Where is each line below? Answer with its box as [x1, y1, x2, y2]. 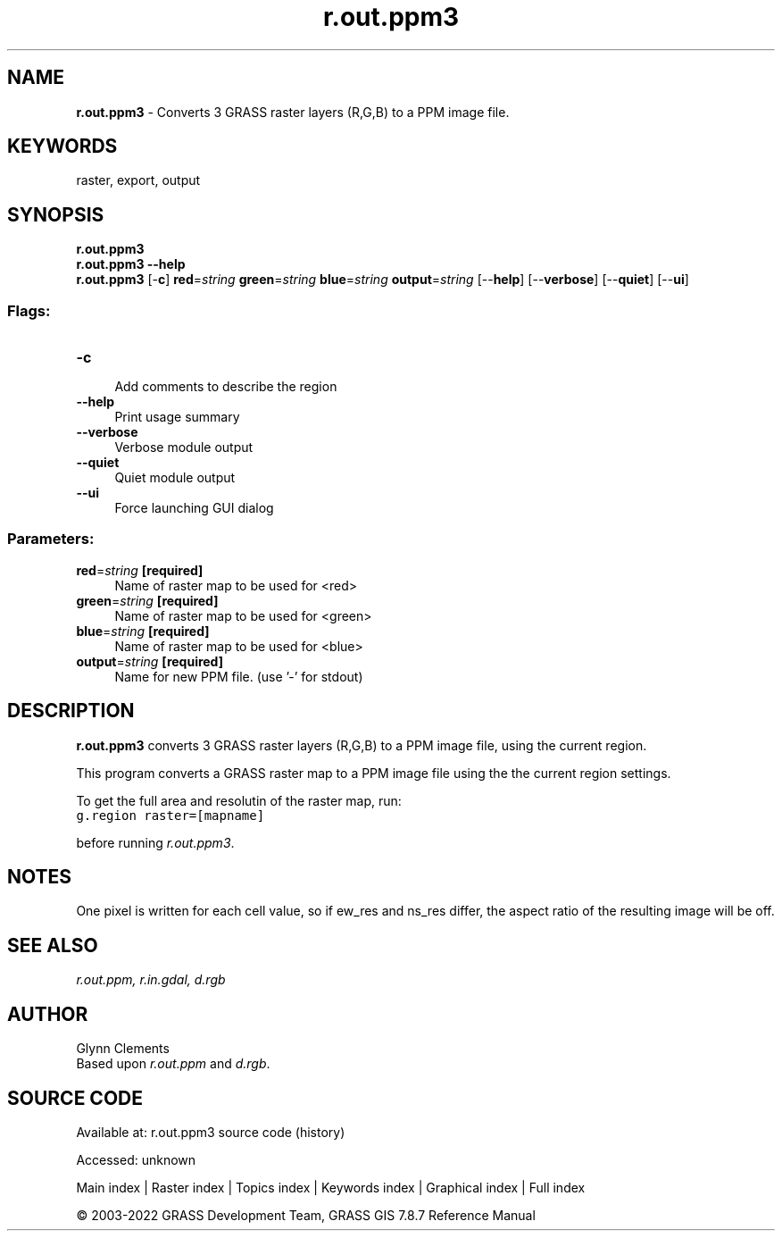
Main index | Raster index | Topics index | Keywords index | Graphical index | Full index [76, 1180, 586, 1195]
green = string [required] [76, 592, 219, 608]
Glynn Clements [76, 1041, 170, 1057]
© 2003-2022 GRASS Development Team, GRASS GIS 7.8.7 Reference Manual [76, 1208, 536, 1223]
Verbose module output [114, 439, 254, 456]
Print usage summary [114, 409, 240, 425]
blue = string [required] [76, 623, 210, 639]
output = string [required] [76, 653, 223, 669]
